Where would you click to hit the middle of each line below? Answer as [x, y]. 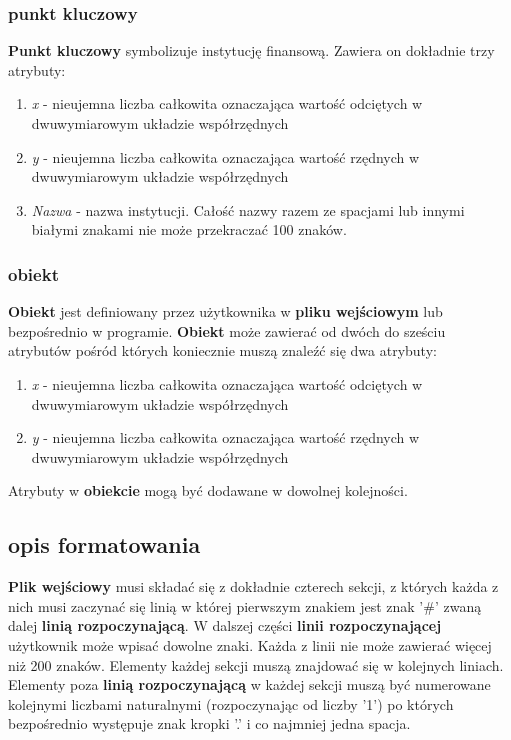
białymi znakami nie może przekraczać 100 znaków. [189, 229]
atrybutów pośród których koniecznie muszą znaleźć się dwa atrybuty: [222, 350]
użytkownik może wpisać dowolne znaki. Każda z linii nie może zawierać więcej [250, 644]
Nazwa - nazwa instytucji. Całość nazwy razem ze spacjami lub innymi [248, 209]
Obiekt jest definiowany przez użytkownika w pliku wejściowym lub [225, 311]
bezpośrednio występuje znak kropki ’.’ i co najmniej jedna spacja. [209, 723]
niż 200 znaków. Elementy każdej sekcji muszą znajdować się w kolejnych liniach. [256, 664]
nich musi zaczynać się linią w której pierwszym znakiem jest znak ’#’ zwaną [245, 605]
